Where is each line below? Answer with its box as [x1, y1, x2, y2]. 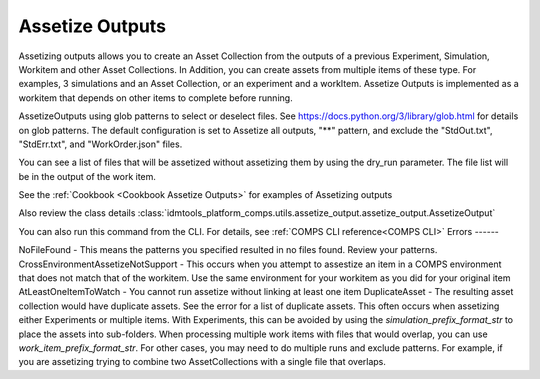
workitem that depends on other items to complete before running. [18, 91, 294, 104]
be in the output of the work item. [18, 170, 157, 182]
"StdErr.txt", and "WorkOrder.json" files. [18, 138, 183, 150]
